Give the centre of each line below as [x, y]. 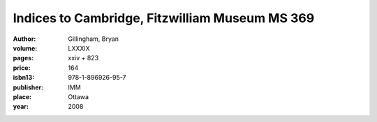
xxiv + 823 [83, 58]
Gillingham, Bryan [93, 39]
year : [21, 107]
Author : [24, 39]
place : [22, 96]
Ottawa [79, 96]
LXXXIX [79, 48]
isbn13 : [24, 78]
